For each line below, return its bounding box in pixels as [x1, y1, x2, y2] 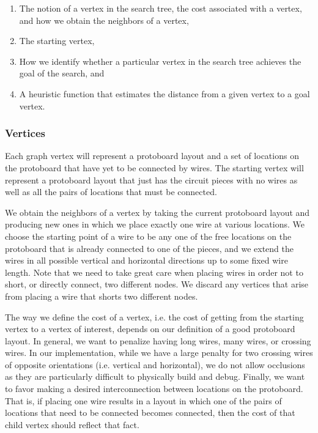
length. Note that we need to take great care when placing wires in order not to [5, 265, 303, 278]
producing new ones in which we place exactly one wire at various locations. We [5, 218, 305, 231]
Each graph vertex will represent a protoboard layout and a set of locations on [5, 149, 299, 162]
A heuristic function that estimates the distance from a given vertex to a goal [19, 87, 310, 100]
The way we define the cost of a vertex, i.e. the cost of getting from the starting [5, 310, 304, 323]
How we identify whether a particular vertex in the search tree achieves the [19, 54, 301, 67]
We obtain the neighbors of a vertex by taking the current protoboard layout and [5, 205, 310, 218]
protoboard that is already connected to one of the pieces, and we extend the [5, 242, 294, 254]
